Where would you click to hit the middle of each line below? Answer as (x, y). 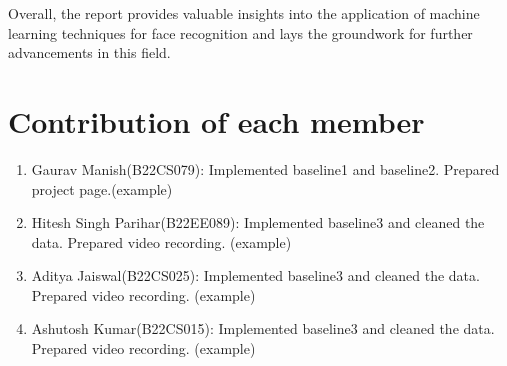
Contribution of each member (216, 120)
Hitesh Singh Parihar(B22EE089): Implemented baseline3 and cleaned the (258, 222)
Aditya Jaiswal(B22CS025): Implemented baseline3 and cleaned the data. (255, 275)
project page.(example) (102, 188)
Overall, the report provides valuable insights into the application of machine (244, 13)
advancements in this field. (89, 52)
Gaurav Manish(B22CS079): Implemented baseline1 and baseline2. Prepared (265, 168)
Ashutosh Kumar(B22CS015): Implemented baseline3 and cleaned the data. (263, 328)
